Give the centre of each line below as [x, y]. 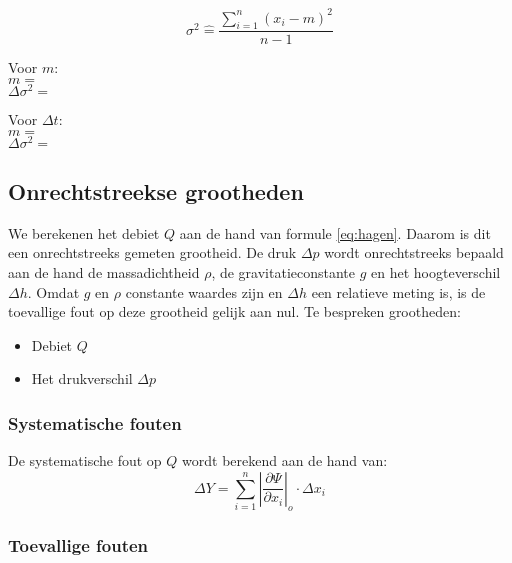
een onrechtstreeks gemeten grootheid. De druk [152, 252]
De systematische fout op [85, 460]
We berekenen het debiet [84, 232]
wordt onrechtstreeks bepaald [414, 252]
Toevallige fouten [78, 544]
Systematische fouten [95, 422]
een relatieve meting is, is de [398, 291]
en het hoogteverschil [436, 272]
